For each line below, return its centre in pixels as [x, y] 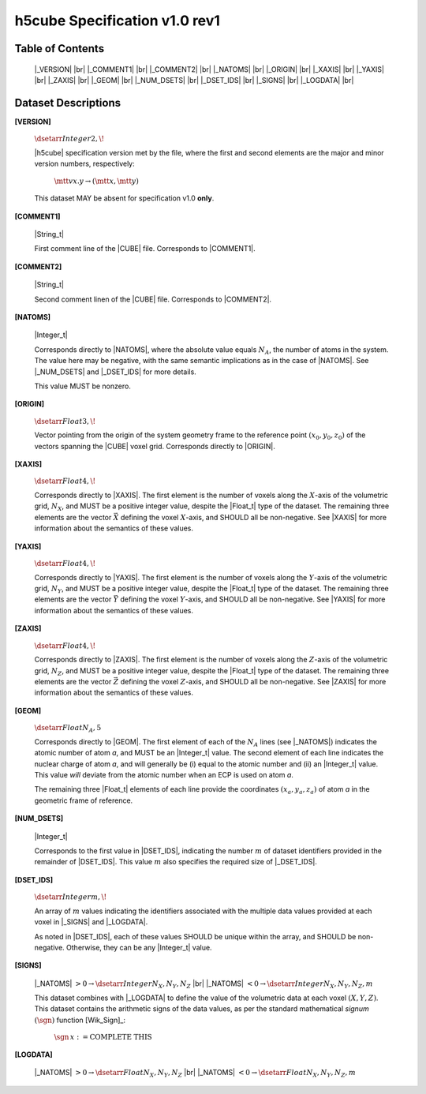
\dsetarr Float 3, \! [65, 421]
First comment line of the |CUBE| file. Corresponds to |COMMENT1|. [145, 249]
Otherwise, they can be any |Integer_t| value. [139, 947]
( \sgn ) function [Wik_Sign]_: [80, 1020]
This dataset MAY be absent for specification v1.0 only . [124, 198]
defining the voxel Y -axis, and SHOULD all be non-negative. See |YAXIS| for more [252, 599]
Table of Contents [60, 49]
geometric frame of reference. [84, 800]
